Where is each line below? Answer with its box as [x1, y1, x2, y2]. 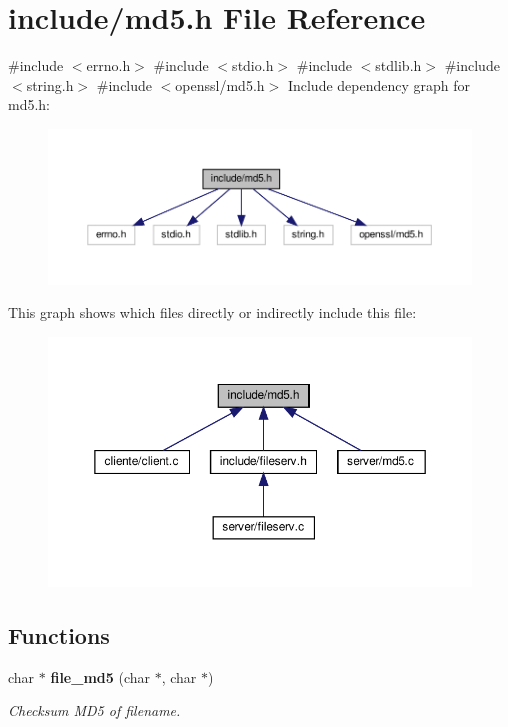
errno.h [86, 55, 131, 76]
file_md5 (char [50, 666, 151, 687]
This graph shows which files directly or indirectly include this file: [8, 302, 417, 323]
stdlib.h [375, 55, 422, 76]
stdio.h [232, 55, 274, 76]
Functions [8, 619, 110, 650]
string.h [26, 74, 74, 95]
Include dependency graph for [287, 74, 471, 95]
